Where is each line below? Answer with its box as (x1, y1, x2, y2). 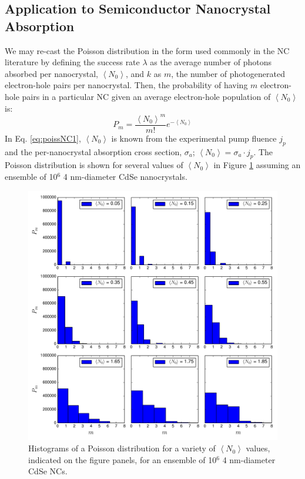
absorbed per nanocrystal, (5, 67, 98, 79)
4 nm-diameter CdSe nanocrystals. (63, 170, 187, 182)
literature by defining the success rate (5, 56, 140, 68)
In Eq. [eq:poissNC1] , (5, 132, 81, 144)
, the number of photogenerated (171, 67, 285, 79)
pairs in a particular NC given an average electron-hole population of (22, 90, 271, 102)
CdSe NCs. (28, 465, 68, 477)
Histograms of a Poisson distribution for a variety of (28, 442, 216, 454)
